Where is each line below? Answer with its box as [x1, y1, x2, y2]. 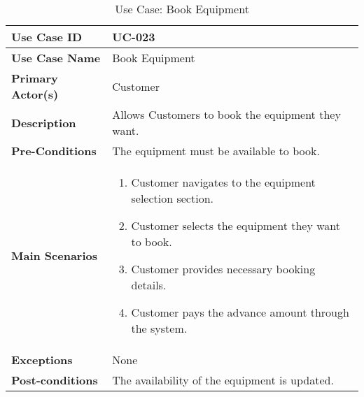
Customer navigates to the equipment [131, 174, 316, 190]
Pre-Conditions [11, 143, 97, 159]
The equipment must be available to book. [112, 143, 320, 159]
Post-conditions [11, 372, 98, 388]
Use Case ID [11, 29, 83, 45]
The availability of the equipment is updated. [112, 372, 334, 388]
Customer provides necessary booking [131, 261, 316, 277]
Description [11, 114, 76, 131]
